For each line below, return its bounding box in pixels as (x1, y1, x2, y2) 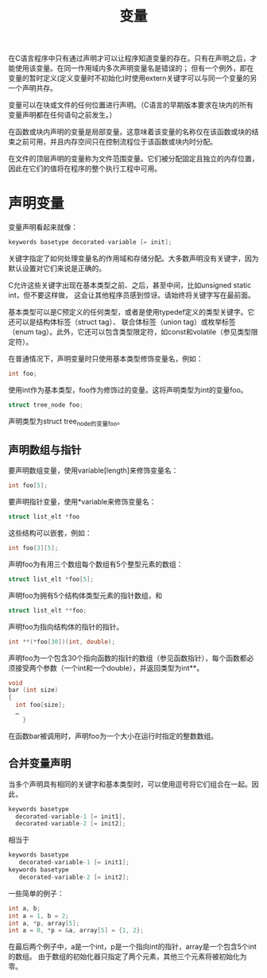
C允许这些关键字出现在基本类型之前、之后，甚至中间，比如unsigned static (8, 280, 252, 290)
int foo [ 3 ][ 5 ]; (8, 544, 59, 552)
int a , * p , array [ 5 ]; (8, 919, 80, 927)
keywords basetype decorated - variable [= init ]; (8, 238, 172, 246)
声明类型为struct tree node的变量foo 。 (8, 416, 125, 427)
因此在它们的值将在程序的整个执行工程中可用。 (8, 164, 161, 173)
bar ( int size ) (8, 686, 59, 694)
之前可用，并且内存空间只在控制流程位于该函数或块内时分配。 (14, 137, 217, 147)
